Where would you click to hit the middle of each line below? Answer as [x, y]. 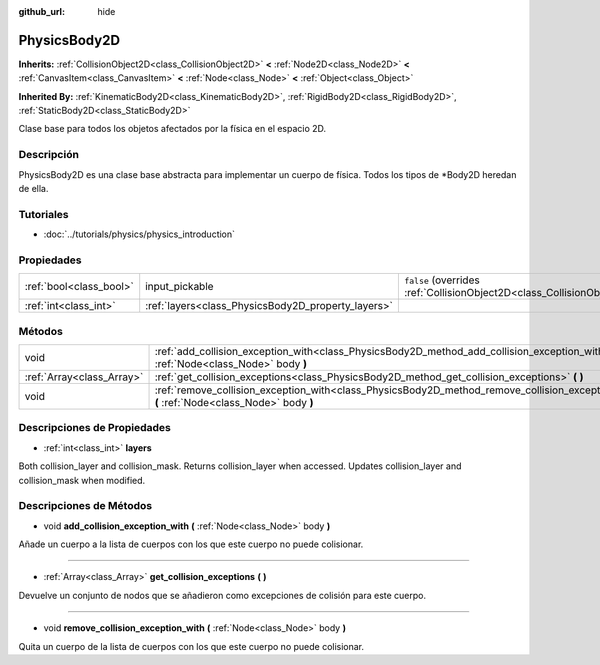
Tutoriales [43, 214]
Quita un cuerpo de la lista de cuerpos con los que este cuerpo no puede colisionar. [191, 646]
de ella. [33, 188]
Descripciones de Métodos [85, 506]
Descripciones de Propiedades [95, 428]
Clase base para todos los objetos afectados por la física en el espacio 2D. [172, 129]
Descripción [49, 155]
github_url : [41, 11]
